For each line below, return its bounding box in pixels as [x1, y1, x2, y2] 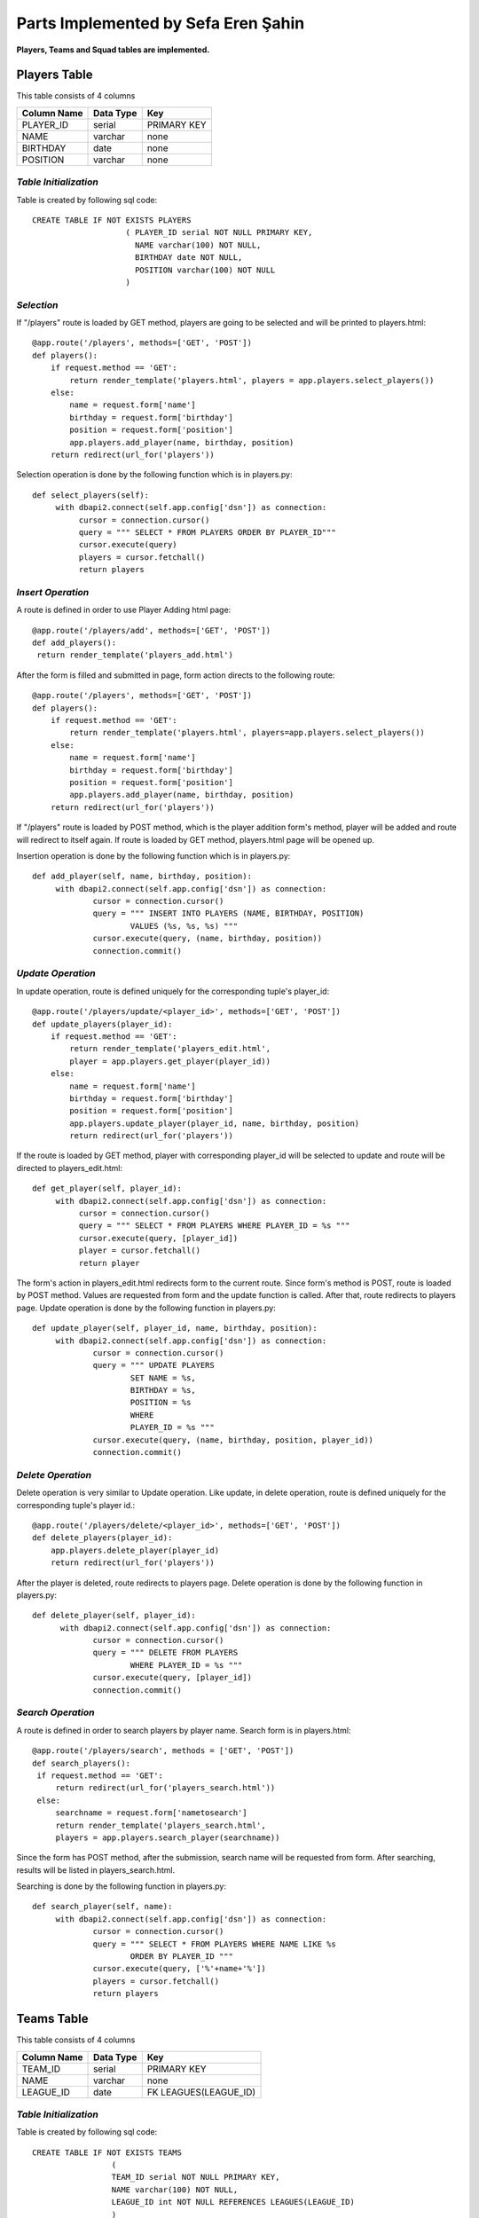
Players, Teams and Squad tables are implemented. [16, 44, 210, 55]
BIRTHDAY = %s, [130, 1385, 197, 1396]
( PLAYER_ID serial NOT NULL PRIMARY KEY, [125, 227, 313, 238]
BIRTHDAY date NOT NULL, [134, 253, 243, 263]
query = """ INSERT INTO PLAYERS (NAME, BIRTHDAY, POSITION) [92, 908, 365, 918]
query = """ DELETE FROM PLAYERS [92, 1648, 239, 1658]
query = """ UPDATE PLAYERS [92, 1360, 215, 1371]
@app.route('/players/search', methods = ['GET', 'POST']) [32, 1746, 294, 1756]
